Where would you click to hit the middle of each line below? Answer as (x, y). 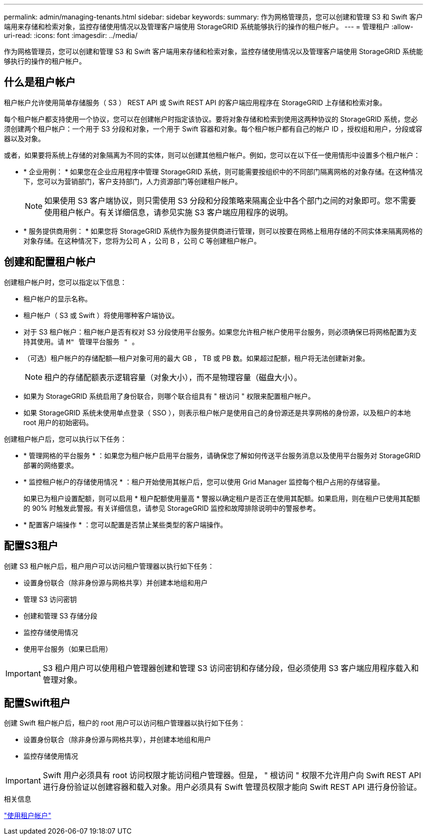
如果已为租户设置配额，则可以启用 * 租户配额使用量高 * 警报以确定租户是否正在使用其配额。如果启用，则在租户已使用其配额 (222, 498)
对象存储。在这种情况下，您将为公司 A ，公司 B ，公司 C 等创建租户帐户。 (142, 241)
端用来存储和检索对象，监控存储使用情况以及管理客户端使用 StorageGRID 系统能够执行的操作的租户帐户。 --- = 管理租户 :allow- (209, 27)
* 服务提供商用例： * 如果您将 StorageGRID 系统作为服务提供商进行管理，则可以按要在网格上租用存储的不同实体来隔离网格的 (223, 231)
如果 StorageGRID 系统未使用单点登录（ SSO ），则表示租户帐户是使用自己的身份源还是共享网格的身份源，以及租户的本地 (217, 412)
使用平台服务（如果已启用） (68, 649)
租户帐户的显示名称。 (58, 298)
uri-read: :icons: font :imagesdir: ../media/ (71, 35)
